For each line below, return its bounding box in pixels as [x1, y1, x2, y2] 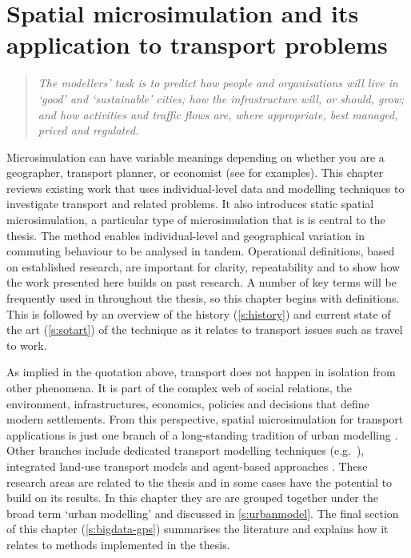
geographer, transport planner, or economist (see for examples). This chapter [6, 164, 384, 181]
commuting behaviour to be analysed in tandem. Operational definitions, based [6, 243, 395, 259]
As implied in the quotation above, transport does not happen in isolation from [6, 363, 396, 380]
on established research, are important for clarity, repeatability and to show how [6, 258, 401, 275]
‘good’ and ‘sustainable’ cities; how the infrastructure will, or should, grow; [38, 90, 405, 106]
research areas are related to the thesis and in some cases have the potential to [6, 473, 393, 490]
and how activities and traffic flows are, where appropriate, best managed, [38, 106, 398, 122]
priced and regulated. [38, 122, 139, 138]
